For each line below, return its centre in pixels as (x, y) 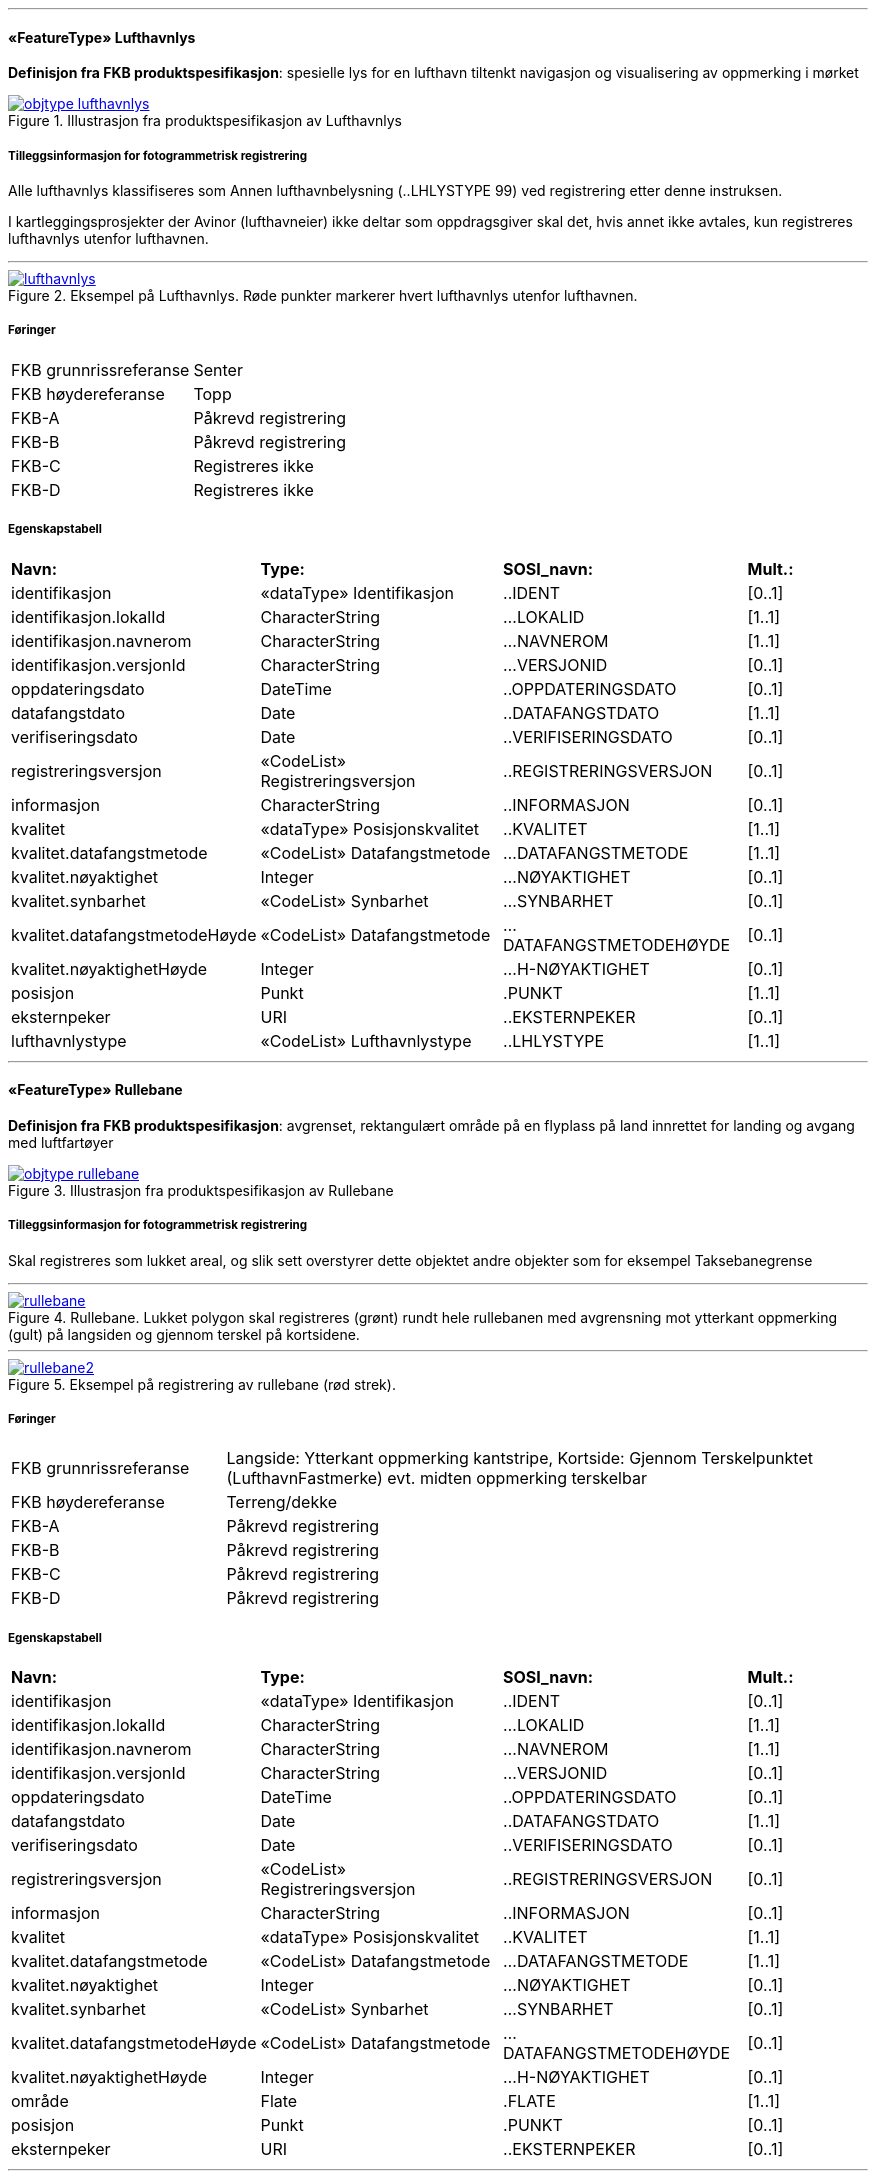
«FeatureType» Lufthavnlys (102, 37)
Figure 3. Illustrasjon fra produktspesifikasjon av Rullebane (201, 1190)
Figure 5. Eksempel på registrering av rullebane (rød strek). (202, 1384)
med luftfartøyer (61, 1142)
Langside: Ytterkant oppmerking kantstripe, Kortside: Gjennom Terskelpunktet (519, 1458)
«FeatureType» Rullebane (95, 1090)
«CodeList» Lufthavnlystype (366, 1040)
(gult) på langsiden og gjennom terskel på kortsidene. (184, 1334)
